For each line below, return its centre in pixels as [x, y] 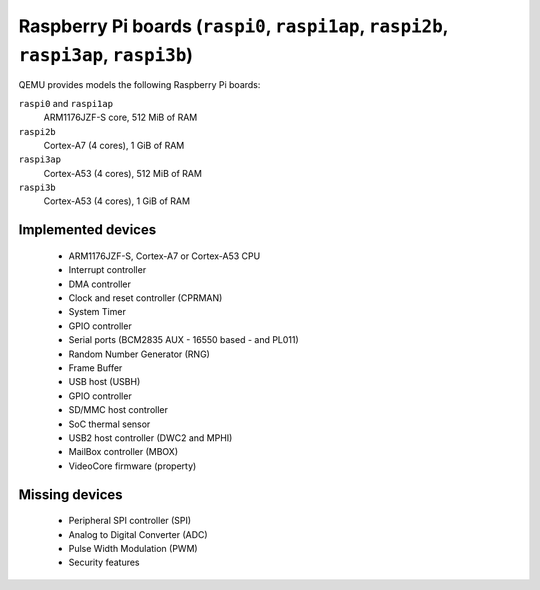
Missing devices [71, 494]
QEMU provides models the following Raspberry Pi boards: [139, 85]
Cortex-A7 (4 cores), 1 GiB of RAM [114, 145]
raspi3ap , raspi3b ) [106, 54]
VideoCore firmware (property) [132, 466]
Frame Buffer [95, 368]
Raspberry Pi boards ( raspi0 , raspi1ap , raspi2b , [233, 26]
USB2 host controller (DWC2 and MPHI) [150, 437]
